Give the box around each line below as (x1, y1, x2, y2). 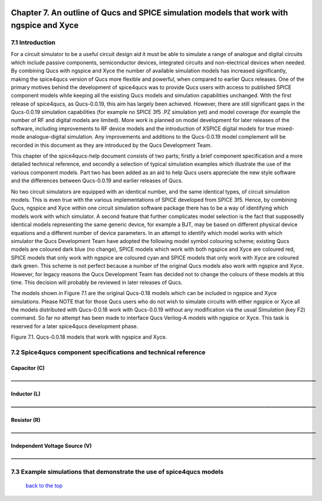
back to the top (25, 482, 63, 489)
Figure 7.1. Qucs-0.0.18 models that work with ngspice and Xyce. (11, 333, 167, 340)
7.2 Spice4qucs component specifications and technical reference (11, 348, 206, 356)
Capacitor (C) (11, 364, 45, 371)
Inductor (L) (11, 390, 41, 398)
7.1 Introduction (11, 38, 56, 47)
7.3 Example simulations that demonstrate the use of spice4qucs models (11, 468, 224, 476)
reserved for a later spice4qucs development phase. (11, 322, 139, 330)
